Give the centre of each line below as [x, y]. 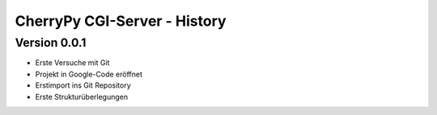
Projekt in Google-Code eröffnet [89, 74]
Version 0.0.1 [51, 43]
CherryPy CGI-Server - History [121, 21]
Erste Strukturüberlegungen [82, 97]
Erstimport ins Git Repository [83, 85]
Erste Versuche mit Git [72, 63]
